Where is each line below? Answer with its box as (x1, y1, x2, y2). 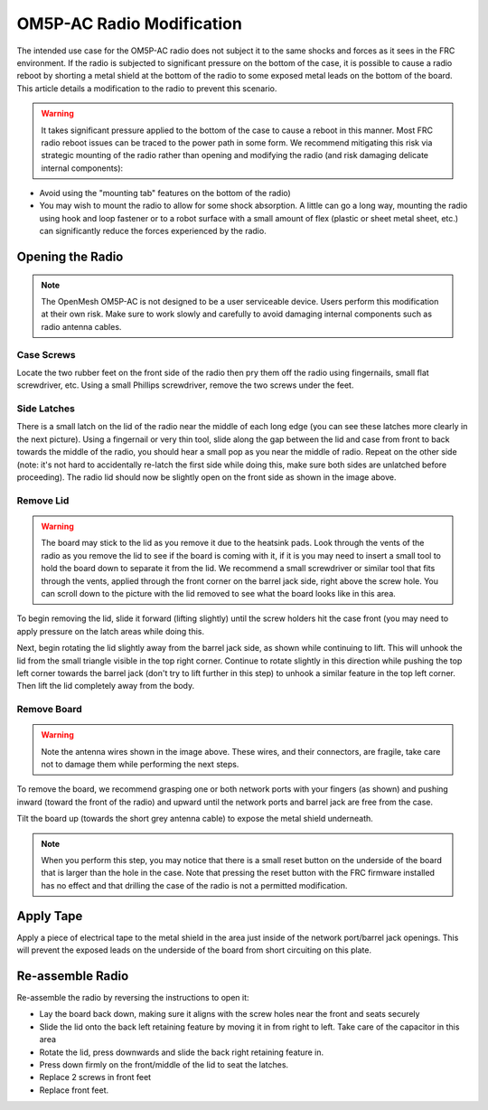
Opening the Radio (16, 249, 124, 265)
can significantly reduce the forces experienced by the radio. (39, 226, 267, 237)
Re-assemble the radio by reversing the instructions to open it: (16, 992, 249, 1002)
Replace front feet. (39, 1085, 109, 1096)
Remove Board (16, 703, 83, 716)
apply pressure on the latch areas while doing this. (16, 626, 205, 636)
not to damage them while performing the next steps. (41, 759, 239, 770)
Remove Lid (16, 494, 70, 506)
